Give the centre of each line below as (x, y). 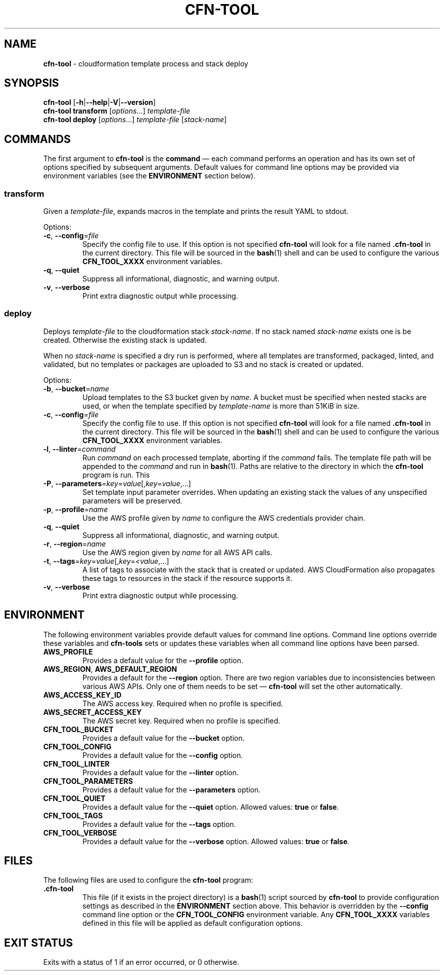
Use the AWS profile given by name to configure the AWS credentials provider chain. (224, 518)
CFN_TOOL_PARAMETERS (88, 781)
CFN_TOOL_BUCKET (79, 729)
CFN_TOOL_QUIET (75, 798)
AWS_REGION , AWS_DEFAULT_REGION (110, 669)
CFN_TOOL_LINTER (76, 764)
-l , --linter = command (79, 449)
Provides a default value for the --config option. (163, 755)
